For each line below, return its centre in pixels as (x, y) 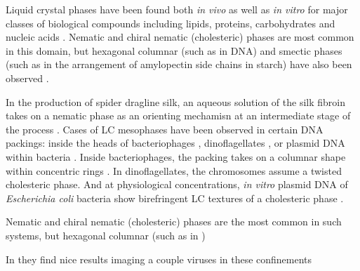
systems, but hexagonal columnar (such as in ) (106, 235)
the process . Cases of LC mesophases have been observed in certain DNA (165, 129)
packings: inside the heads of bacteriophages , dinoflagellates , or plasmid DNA (175, 143)
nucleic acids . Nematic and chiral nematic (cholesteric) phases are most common (180, 37)
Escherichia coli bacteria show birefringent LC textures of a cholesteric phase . (175, 198)
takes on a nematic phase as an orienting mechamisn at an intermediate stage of (178, 115)
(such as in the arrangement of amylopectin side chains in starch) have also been (179, 64)
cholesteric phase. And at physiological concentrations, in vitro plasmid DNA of (177, 184)
